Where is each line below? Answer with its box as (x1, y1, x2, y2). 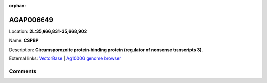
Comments (9, 68, 37, 75)
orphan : (9, 3, 26, 8)
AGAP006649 (9, 15, 54, 24)
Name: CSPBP (9, 37, 39, 44)
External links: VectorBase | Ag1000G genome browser (9, 55, 121, 61)
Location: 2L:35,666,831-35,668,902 (9, 28, 87, 34)
